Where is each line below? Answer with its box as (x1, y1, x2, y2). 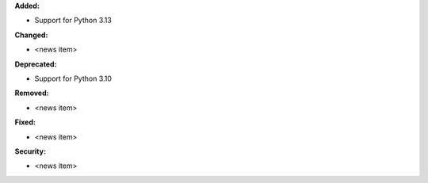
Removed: (14, 88, 49, 98)
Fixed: (14, 117, 36, 127)
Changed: (14, 30, 48, 40)
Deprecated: (14, 59, 57, 69)
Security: (14, 147, 47, 156)
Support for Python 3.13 (34, 16, 113, 25)
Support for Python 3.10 (34, 74, 113, 83)
